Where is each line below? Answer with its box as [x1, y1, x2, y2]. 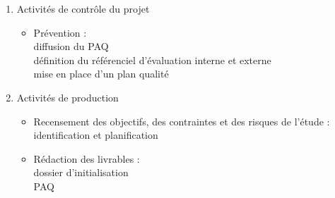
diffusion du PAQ [33, 39, 109, 54]
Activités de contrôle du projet [16, 1, 150, 16]
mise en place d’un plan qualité [33, 66, 169, 81]
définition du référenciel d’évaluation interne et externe [33, 52, 271, 67]
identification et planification [33, 128, 158, 142]
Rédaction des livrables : [33, 151, 140, 166]
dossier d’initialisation [33, 165, 129, 180]
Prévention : [33, 25, 87, 39]
